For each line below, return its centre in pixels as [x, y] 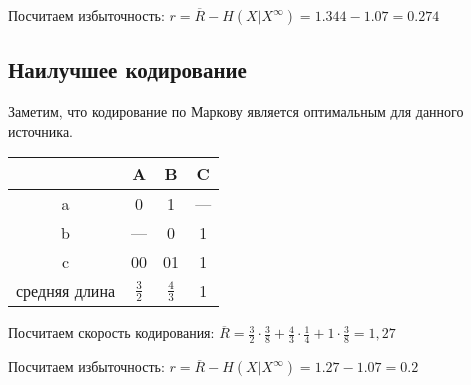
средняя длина [66, 291]
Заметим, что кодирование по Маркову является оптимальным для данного [236, 111]
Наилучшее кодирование [127, 69]
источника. [40, 130]
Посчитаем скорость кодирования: [111, 332]
